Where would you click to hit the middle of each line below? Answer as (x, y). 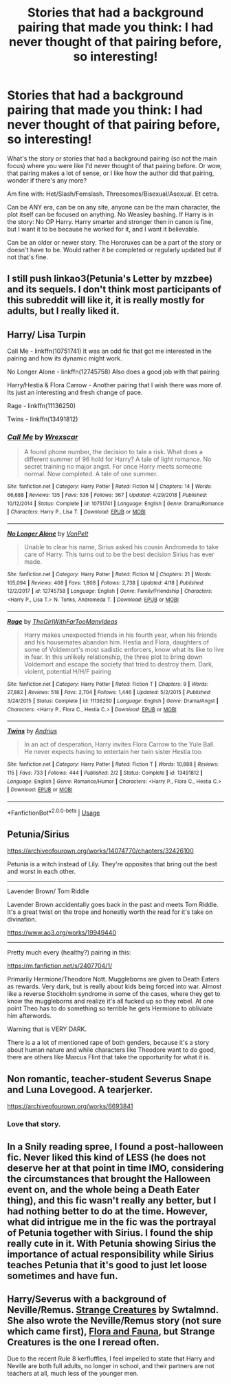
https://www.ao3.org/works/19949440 (62, 933)
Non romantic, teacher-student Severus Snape (109, 1079)
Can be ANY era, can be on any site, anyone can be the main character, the (114, 207)
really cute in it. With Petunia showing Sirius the (112, 1243)
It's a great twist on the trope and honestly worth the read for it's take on (110, 912)
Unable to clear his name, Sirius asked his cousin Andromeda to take (121, 547)
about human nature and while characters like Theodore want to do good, (111, 1050)
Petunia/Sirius (38, 834)
